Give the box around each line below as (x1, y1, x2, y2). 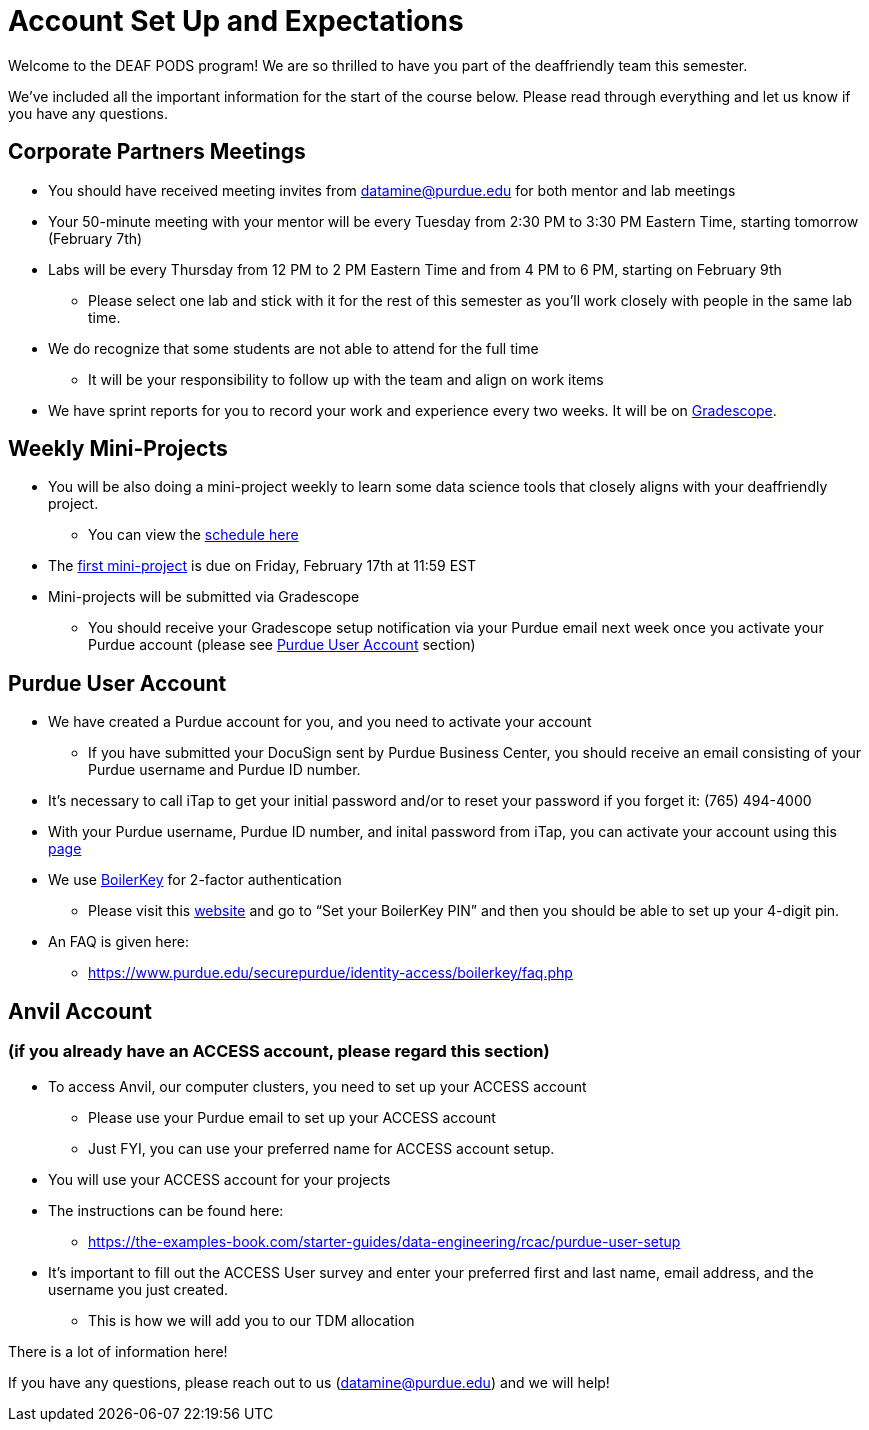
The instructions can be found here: (48, 1201, 284, 1219)
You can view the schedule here (88, 526, 299, 544)
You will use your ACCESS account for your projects (48, 1170, 391, 1188)
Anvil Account (8, 998, 152, 1024)
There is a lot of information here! (8, 1342, 228, 1360)
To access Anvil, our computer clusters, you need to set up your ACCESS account (48, 1077, 587, 1095)
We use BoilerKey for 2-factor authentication (48, 871, 342, 889)
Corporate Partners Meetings (8, 139, 306, 165)
